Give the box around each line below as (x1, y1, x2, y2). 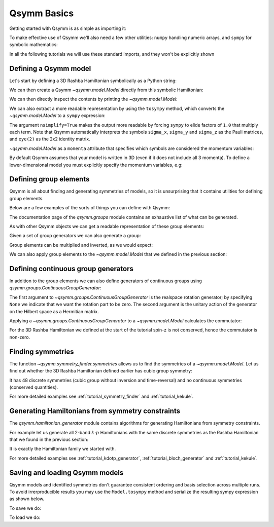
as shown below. (9, 496, 45, 502)
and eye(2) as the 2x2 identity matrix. (9, 136, 91, 142)
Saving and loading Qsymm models (9, 468, 124, 477)
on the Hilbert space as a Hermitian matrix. (9, 308, 99, 314)
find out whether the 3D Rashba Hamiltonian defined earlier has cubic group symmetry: (9, 368, 192, 374)
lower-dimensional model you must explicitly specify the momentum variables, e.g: (9, 162, 183, 168)
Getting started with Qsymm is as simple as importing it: (9, 25, 126, 31)
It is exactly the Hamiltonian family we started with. (9, 446, 116, 452)
